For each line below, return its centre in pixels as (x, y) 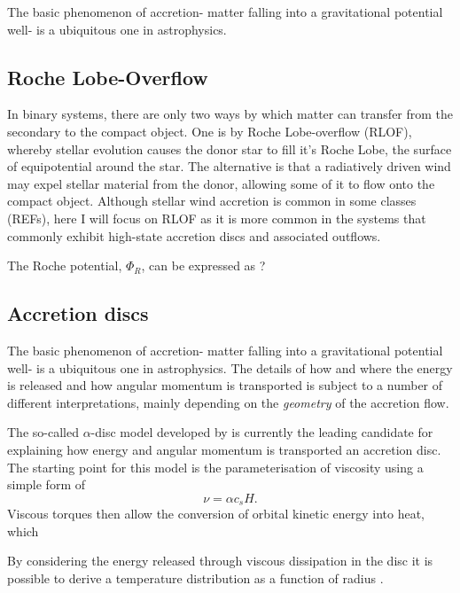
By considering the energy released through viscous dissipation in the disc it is (220, 561)
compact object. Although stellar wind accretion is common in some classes (212, 201)
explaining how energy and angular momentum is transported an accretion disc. (224, 449)
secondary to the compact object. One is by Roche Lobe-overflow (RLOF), (210, 131)
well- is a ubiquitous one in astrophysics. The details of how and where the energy (230, 367)
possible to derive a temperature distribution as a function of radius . (195, 577)
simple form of (47, 484)
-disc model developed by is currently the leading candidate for (262, 432)
